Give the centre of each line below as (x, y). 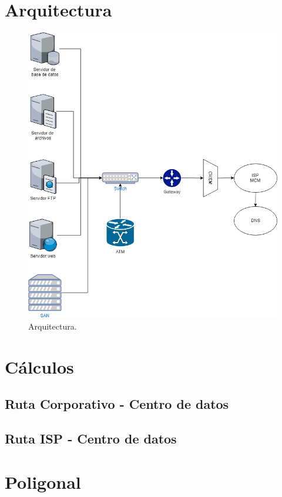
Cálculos (39, 366)
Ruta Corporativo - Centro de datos (117, 404)
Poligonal (43, 481)
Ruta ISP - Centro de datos (91, 439)
